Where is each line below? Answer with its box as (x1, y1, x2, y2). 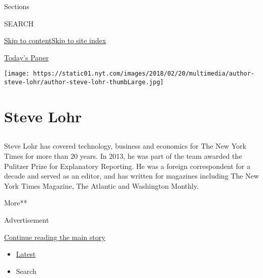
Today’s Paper (4, 52, 49, 62)
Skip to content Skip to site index (4, 35, 106, 46)
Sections (4, 1, 29, 11)
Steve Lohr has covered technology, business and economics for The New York (4, 141, 246, 151)
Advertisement (4, 215, 49, 225)
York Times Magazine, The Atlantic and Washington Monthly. (4, 180, 199, 191)
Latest (16, 249, 36, 259)
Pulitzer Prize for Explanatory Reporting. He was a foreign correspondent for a (4, 160, 250, 171)
